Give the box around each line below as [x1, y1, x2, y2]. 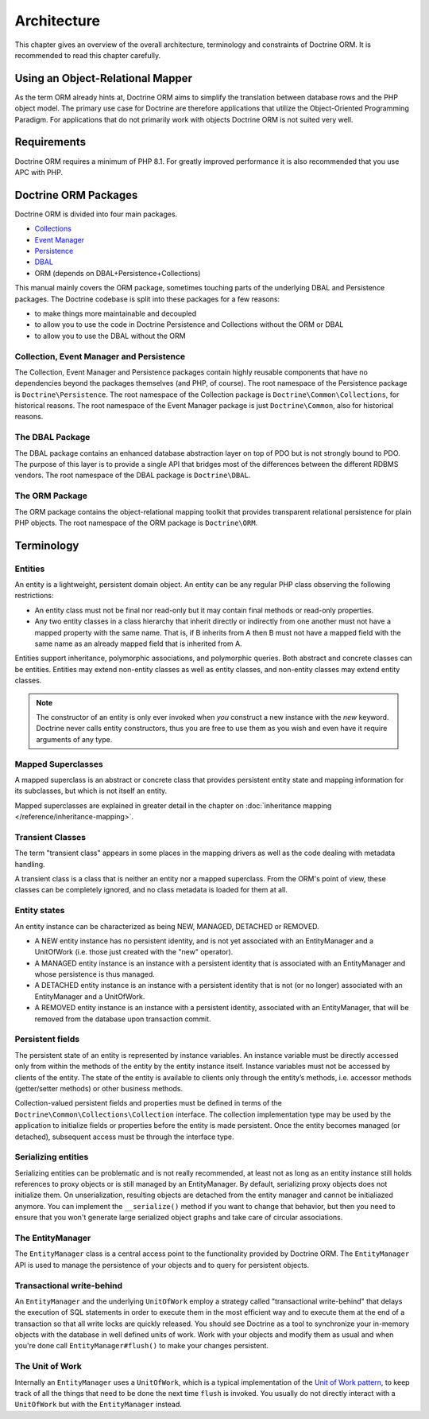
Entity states [14, 905, 65, 916]
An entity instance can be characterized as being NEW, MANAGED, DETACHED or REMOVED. [14, 921, 319, 931]
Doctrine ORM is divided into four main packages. [14, 209, 178, 219]
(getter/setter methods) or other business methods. [14, 1083, 184, 1093]
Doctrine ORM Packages [14, 188, 138, 202]
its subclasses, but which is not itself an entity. [14, 786, 168, 795]
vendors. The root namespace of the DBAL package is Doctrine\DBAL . [14, 470, 251, 480]
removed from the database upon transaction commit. [34, 1014, 211, 1024]
